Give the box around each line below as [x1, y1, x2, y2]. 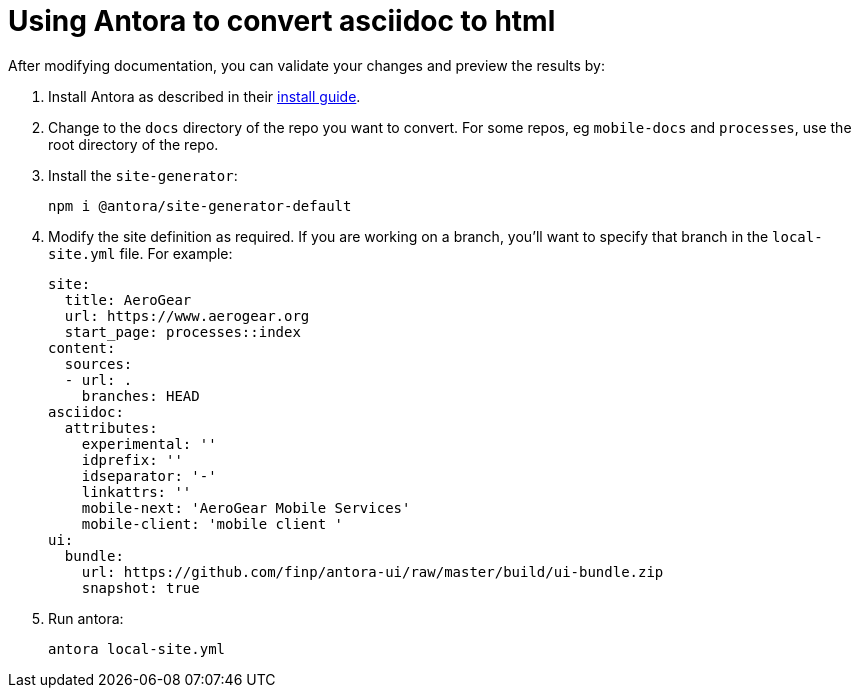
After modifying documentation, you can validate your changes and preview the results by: [8, 56, 605, 74]
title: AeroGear [64, 291, 192, 308]
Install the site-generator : [48, 166, 238, 184]
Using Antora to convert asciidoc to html [8, 4, 556, 38]
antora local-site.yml [48, 640, 226, 657]
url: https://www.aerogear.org [64, 307, 310, 324]
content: [48, 339, 116, 356]
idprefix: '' [81, 451, 183, 468]
